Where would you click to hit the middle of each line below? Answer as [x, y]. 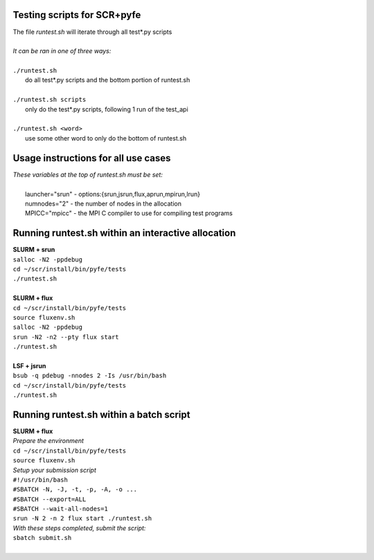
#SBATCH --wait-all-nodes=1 [61, 509]
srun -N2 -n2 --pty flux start [66, 337]
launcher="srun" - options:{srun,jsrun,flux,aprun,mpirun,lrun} [113, 194]
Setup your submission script [54, 470]
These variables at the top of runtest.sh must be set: [88, 174]
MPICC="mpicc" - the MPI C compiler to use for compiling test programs [129, 213]
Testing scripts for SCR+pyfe [77, 15]
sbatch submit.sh [42, 538]
